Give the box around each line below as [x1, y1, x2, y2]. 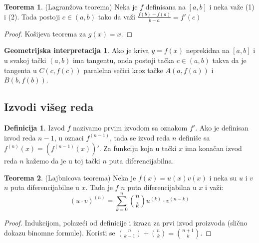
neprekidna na [186, 45, 230, 55]
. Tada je [85, 182, 113, 192]
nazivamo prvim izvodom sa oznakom [73, 122, 188, 132]
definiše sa [179, 132, 210, 142]
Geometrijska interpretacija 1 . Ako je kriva [4, 45, 149, 55]
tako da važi [98, 11, 135, 21]
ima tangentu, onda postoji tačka [72, 54, 175, 65]
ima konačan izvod [185, 143, 242, 153]
